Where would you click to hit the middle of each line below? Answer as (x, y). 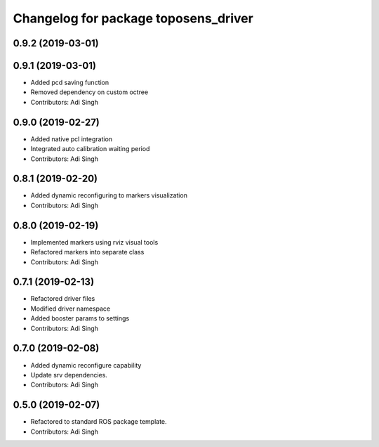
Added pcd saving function (70, 83)
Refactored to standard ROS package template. (99, 422)
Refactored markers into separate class (87, 252)
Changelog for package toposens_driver (133, 18)
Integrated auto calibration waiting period (90, 149)
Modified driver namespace (71, 309)
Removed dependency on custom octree (89, 92)
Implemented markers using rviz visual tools (94, 242)
